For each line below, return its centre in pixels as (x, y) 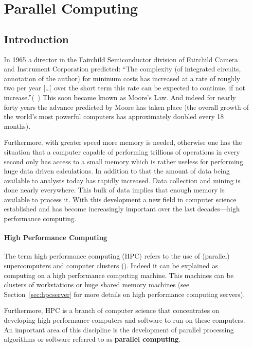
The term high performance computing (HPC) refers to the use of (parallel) (117, 256)
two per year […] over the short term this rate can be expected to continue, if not (125, 88)
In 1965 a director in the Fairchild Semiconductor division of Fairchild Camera (121, 59)
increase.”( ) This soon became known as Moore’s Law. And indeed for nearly (120, 97)
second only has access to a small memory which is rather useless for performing (124, 161)
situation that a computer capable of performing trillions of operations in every (122, 151)
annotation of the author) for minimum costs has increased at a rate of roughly (122, 78)
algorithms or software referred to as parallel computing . (92, 339)
